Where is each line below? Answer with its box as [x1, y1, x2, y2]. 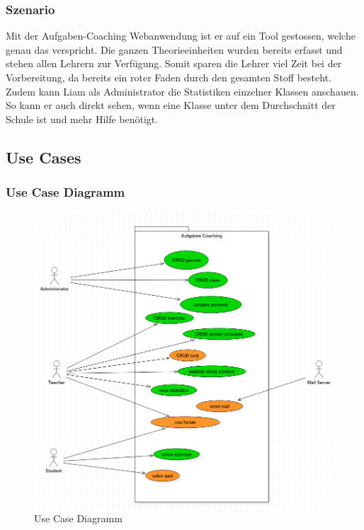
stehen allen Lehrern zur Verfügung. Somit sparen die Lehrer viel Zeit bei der [6, 56, 342, 71]
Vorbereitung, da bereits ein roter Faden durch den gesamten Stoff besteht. [6, 70, 331, 84]
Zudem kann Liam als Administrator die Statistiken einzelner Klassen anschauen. [6, 83, 359, 98]
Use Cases [6, 146, 81, 168]
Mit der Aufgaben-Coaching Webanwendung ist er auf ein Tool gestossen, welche [6, 28, 356, 43]
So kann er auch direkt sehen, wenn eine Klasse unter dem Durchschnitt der [6, 98, 336, 113]
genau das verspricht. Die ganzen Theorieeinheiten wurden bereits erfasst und [6, 42, 343, 57]
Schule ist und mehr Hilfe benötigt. [6, 111, 159, 126]
